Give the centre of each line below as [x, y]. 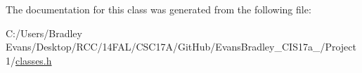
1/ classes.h [29, 60]
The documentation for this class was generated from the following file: [159, 9]
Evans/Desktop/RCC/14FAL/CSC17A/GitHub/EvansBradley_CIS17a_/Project [181, 47]
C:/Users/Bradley [44, 33]
